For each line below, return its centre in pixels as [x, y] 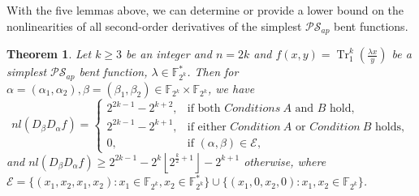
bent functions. [371, 26]
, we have [231, 88]
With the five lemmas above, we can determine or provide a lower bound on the [205, 10]
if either [207, 127]
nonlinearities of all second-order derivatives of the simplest [154, 26]
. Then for [213, 72]
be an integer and [169, 54]
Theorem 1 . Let [49, 54]
